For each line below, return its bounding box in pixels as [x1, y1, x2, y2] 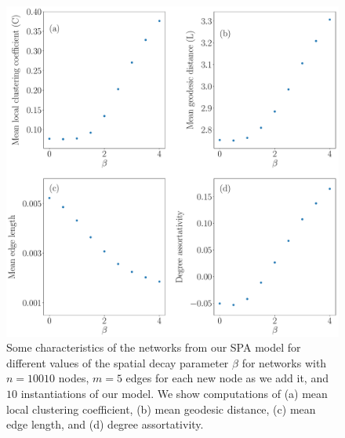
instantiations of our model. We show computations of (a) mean [20, 385, 328, 402]
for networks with [241, 354, 327, 370]
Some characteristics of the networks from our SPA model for [6, 339, 301, 356]
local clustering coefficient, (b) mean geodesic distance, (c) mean [6, 400, 316, 417]
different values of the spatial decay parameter [6, 354, 229, 370]
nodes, [58, 370, 89, 386]
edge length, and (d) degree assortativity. [6, 416, 204, 433]
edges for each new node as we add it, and [125, 370, 329, 386]
